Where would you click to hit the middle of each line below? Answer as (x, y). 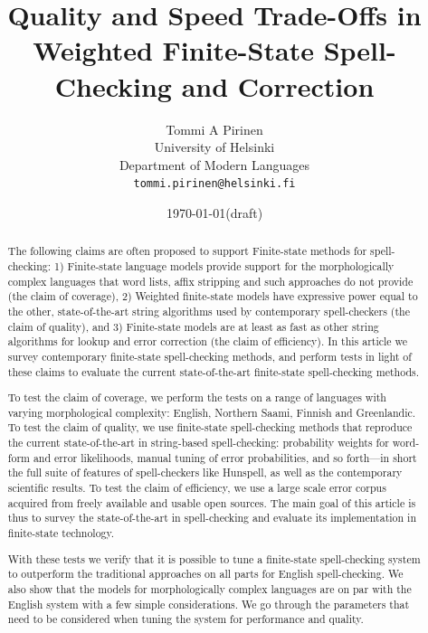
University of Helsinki (214, 147)
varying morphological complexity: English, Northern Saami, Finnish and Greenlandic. (212, 412)
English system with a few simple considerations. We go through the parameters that (209, 604)
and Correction (278, 85)
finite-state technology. (61, 533)
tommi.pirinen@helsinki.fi (214, 184)
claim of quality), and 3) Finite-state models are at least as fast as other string (193, 326)
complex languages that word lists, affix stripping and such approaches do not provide (210, 281)
